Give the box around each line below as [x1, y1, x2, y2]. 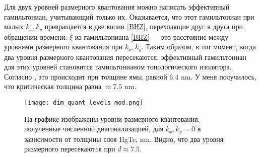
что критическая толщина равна [4, 81, 102, 92]
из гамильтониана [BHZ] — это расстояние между [75, 31, 229, 42]
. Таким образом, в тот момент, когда [141, 41, 256, 52]
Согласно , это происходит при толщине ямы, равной [4, 71, 167, 82]
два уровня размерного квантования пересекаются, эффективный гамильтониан [4, 51, 246, 62]
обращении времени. [4, 31, 68, 42]
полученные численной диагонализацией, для [24, 123, 163, 134]
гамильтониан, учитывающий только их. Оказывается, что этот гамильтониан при [4, 11, 254, 22]
